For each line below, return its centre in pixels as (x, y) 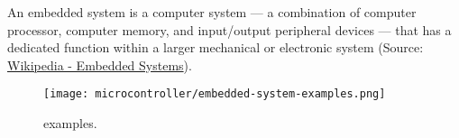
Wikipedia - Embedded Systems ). (100, 64)
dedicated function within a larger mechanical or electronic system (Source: (216, 47)
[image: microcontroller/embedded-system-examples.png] (215, 94)
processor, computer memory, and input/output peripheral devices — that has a (229, 29)
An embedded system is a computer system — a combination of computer (212, 12)
